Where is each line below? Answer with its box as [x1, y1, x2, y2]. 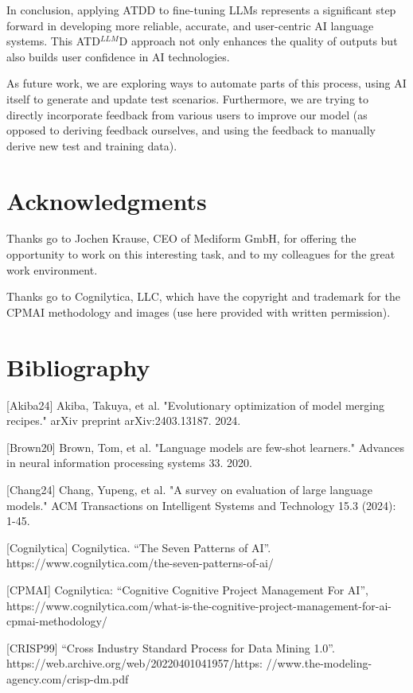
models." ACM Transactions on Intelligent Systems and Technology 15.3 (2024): [6, 496, 396, 513]
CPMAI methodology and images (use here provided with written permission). [6, 303, 391, 320]
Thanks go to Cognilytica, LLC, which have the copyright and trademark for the [6, 288, 400, 305]
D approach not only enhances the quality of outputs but [119, 33, 398, 49]
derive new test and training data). [6, 137, 177, 154]
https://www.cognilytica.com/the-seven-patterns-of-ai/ [6, 555, 274, 571]
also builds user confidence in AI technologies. [6, 48, 230, 64]
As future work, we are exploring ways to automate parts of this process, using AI [6, 75, 407, 91]
